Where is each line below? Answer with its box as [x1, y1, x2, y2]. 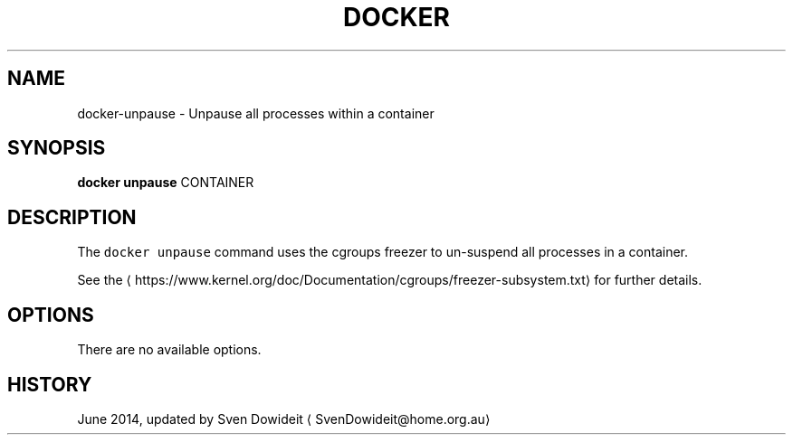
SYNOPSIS [7, 136, 106, 160]
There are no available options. [77, 342, 262, 358]
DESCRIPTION [7, 205, 137, 229]
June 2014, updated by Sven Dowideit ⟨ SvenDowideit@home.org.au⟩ [77, 410, 491, 427]
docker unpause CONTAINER [77, 174, 254, 191]
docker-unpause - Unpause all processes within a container [77, 105, 435, 121]
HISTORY [7, 372, 92, 396]
